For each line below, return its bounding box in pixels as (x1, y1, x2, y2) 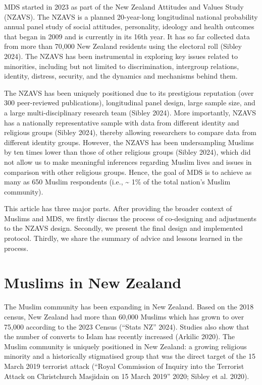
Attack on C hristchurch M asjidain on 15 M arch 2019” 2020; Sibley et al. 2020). (4, 370, 249, 381)
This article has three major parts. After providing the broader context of (4, 203, 232, 214)
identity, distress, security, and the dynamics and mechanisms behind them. (4, 71, 238, 81)
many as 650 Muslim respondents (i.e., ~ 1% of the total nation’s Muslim (4, 176, 231, 187)
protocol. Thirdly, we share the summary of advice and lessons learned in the (4, 233, 243, 243)
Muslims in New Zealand (4, 272, 182, 293)
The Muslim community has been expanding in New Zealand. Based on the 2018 (4, 301, 254, 312)
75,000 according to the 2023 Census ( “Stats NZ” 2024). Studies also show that (4, 321, 249, 332)
